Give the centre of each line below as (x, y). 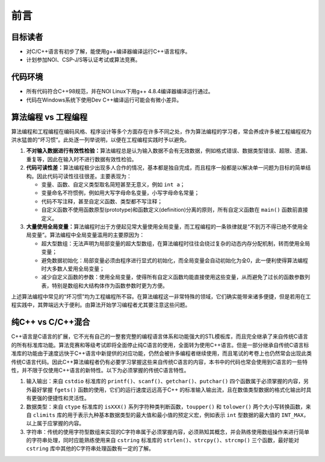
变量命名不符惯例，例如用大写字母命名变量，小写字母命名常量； (120, 193)
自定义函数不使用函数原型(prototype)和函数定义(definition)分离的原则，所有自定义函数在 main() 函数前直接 (175, 210)
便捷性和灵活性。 (68, 398)
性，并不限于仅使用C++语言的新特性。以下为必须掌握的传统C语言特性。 (100, 370)
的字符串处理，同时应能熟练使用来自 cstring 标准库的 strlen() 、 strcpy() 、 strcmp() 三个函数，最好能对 (163, 440)
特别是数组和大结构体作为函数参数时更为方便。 (110, 285)
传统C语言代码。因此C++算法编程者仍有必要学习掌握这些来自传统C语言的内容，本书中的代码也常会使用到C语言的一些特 (159, 362)
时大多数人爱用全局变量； (73, 268)
